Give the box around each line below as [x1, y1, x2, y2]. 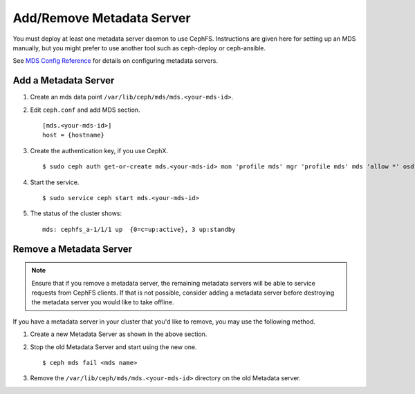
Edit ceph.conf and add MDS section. [30, 106, 141, 114]
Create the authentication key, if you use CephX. [30, 146, 169, 155]
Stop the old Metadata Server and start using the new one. [30, 342, 197, 351]
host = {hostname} [42, 131, 105, 139]
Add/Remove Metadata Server [12, 10, 191, 26]
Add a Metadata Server [12, 75, 115, 86]
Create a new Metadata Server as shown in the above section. [30, 330, 207, 338]
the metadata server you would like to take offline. [31, 298, 174, 306]
